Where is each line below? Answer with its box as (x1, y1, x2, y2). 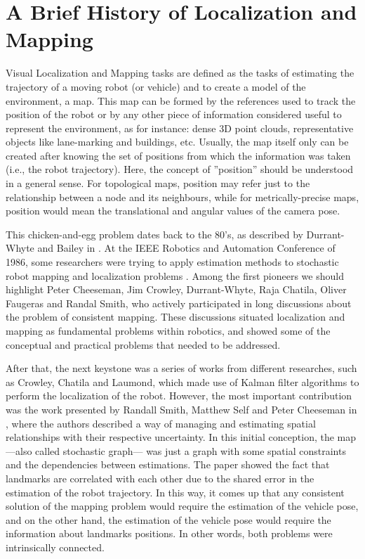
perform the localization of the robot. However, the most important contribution (6, 388, 352, 403)
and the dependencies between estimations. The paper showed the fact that (6, 457, 330, 472)
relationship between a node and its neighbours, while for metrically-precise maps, (6, 189, 359, 204)
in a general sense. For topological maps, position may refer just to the (6, 176, 310, 191)
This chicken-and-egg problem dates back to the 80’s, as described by (6, 226, 303, 241)
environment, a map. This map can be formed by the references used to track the (6, 93, 356, 108)
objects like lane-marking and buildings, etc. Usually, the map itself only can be (6, 134, 349, 149)
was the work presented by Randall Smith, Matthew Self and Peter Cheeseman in (6, 401, 357, 416)
